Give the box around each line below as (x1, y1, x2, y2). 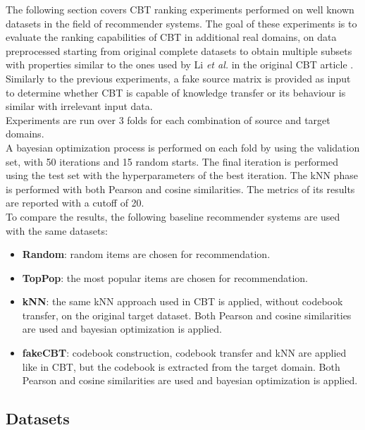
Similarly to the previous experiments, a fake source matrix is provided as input (6, 70, 351, 85)
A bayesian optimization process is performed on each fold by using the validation (6, 140, 360, 154)
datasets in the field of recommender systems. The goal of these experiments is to (6, 16, 357, 30)
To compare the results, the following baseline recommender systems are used (6, 209, 340, 223)
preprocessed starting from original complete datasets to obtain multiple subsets (6, 43, 352, 58)
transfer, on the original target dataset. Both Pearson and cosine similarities (22, 307, 352, 322)
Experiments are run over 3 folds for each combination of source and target (6, 112, 330, 127)
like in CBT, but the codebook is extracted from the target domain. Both (22, 359, 340, 374)
